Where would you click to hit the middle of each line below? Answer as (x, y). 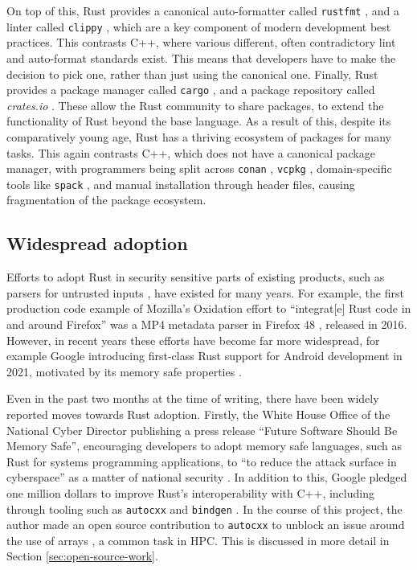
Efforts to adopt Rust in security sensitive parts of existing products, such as (196, 277)
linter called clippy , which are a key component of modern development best (199, 26)
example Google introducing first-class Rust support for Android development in (204, 356)
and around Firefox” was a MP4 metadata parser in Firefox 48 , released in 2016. (207, 324)
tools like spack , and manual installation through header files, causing (181, 184)
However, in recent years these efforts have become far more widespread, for (193, 340)
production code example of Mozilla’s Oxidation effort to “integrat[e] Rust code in (209, 308)
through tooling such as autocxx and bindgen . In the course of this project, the (204, 508)
